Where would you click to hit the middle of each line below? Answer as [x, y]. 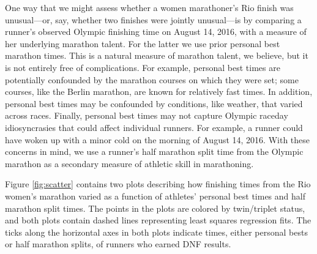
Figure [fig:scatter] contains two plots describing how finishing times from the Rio [158, 184]
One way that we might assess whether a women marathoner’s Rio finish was [149, 7]
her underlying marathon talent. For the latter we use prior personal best [143, 43]
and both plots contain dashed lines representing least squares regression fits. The [158, 220]
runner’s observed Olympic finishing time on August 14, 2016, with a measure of [156, 32]
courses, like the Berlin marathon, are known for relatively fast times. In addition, [159, 92]
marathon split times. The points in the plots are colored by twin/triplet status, [155, 208]
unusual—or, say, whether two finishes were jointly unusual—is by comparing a [153, 19]
